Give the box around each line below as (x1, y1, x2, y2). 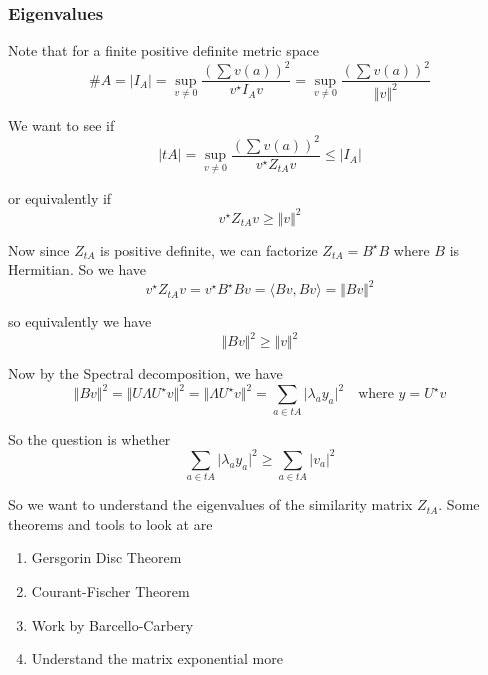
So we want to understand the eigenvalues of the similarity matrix (8, 494, 413, 515)
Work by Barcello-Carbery (31, 614, 194, 635)
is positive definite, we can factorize (100, 239, 318, 260)
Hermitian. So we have (8, 259, 147, 280)
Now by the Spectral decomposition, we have (8, 363, 283, 384)
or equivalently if (8, 187, 112, 208)
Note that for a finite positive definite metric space (8, 40, 319, 61)
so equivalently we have (8, 311, 152, 332)
